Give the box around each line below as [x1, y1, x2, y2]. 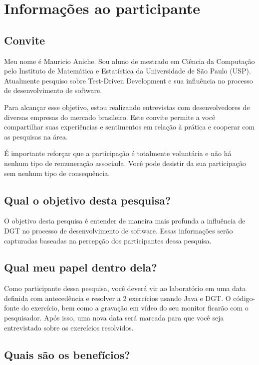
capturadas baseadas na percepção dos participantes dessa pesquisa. [4, 235, 212, 245]
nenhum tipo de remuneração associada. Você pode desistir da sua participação [4, 157, 246, 168]
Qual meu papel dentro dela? [4, 259, 157, 275]
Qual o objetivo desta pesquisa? [4, 192, 171, 207]
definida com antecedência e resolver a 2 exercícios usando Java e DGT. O [4, 292, 231, 303]
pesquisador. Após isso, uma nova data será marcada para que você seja [4, 312, 224, 323]
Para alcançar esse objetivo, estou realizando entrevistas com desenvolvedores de [4, 101, 250, 112]
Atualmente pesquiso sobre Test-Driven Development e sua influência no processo [4, 75, 253, 85]
